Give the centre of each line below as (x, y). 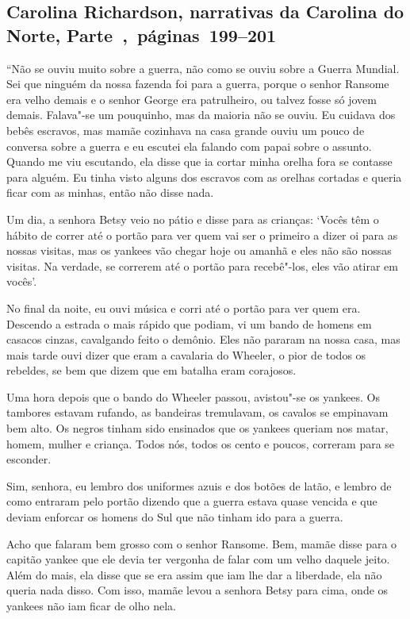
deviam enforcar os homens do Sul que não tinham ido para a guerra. (175, 517)
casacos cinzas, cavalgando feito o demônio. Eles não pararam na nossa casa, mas (203, 339)
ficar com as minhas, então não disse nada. (110, 192)
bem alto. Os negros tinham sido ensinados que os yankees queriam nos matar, (197, 428)
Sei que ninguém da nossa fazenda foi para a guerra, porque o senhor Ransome (198, 84)
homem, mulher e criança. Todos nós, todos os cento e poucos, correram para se (201, 443)
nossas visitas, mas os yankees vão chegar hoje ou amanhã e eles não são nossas (199, 250)
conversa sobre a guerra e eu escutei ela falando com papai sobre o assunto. (189, 146)
